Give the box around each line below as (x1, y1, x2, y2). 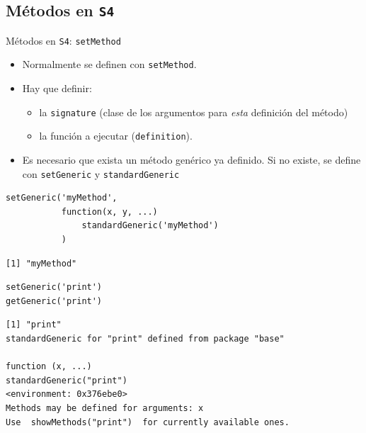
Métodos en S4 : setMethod (6, 33, 121, 47)
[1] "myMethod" (6, 258, 77, 269)
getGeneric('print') (6, 296, 103, 306)
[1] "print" (6, 320, 62, 330)
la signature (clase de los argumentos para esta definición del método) (39, 104, 348, 119)
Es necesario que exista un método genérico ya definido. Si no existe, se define (22, 152, 361, 167)
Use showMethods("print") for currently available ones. (6, 417, 290, 427)
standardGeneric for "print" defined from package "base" (6, 334, 285, 344)
